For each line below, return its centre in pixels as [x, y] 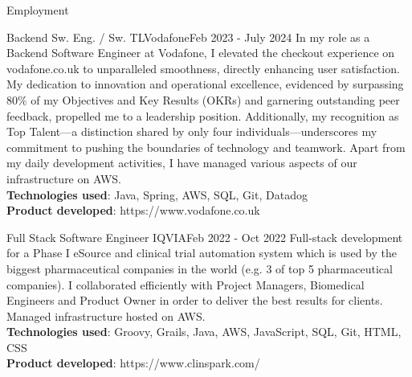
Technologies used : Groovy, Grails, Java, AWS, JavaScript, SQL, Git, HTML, [204, 332]
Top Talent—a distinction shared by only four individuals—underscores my [192, 131]
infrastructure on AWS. [64, 178]
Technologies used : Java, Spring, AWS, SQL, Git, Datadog [157, 194]
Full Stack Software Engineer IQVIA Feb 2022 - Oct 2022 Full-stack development [205, 237]
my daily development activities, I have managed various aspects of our [182, 163]
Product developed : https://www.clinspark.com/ [133, 363]
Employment [38, 10]
